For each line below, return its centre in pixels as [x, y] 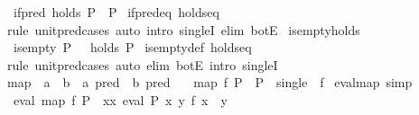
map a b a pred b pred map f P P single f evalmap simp [209, 82]
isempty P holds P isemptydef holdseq [132, 47]
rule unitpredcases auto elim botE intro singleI [142, 64]
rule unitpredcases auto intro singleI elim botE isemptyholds [183, 29]
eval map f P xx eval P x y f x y [120, 99]
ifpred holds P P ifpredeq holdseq [116, 12]
